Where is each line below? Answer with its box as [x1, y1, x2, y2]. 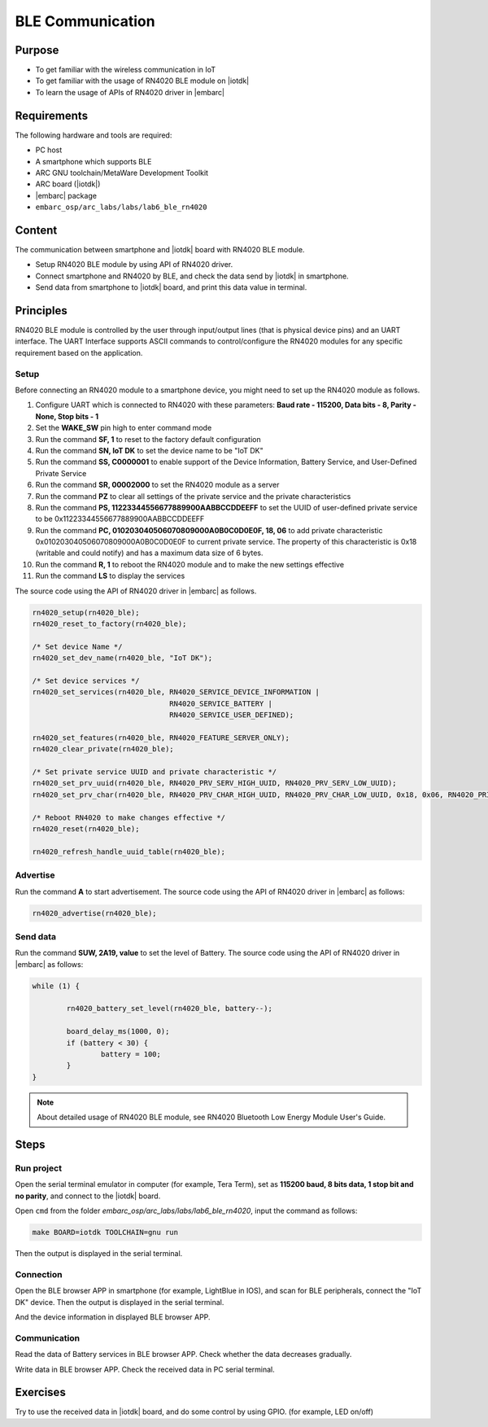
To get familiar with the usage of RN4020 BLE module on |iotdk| [35, 76, 250, 85]
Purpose [15, 43, 59, 57]
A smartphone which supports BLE [35, 156, 152, 166]
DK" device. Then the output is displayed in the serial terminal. [15, 1297, 224, 1307]
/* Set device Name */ [32, 641, 123, 651]
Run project [15, 1162, 63, 1174]
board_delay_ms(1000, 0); [66, 1026, 170, 1036]
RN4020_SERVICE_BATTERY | [169, 698, 272, 708]
